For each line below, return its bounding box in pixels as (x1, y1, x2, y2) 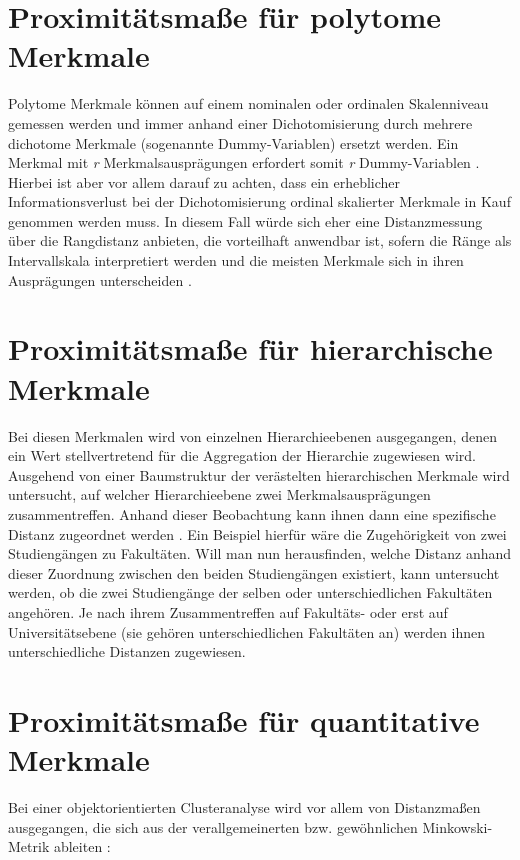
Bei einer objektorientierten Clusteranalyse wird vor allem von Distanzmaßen (8, 797, 481, 817)
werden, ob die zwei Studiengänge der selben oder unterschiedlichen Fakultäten (8, 582, 493, 603)
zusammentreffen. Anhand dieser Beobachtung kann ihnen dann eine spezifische (8, 503, 496, 524)
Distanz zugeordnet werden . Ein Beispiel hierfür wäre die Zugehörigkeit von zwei (8, 523, 507, 544)
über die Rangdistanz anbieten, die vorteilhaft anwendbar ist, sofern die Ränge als (8, 230, 512, 251)
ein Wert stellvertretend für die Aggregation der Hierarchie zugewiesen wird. (8, 445, 476, 466)
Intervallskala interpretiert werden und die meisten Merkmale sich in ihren (8, 250, 464, 271)
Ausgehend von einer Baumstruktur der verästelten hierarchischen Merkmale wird (8, 464, 510, 485)
